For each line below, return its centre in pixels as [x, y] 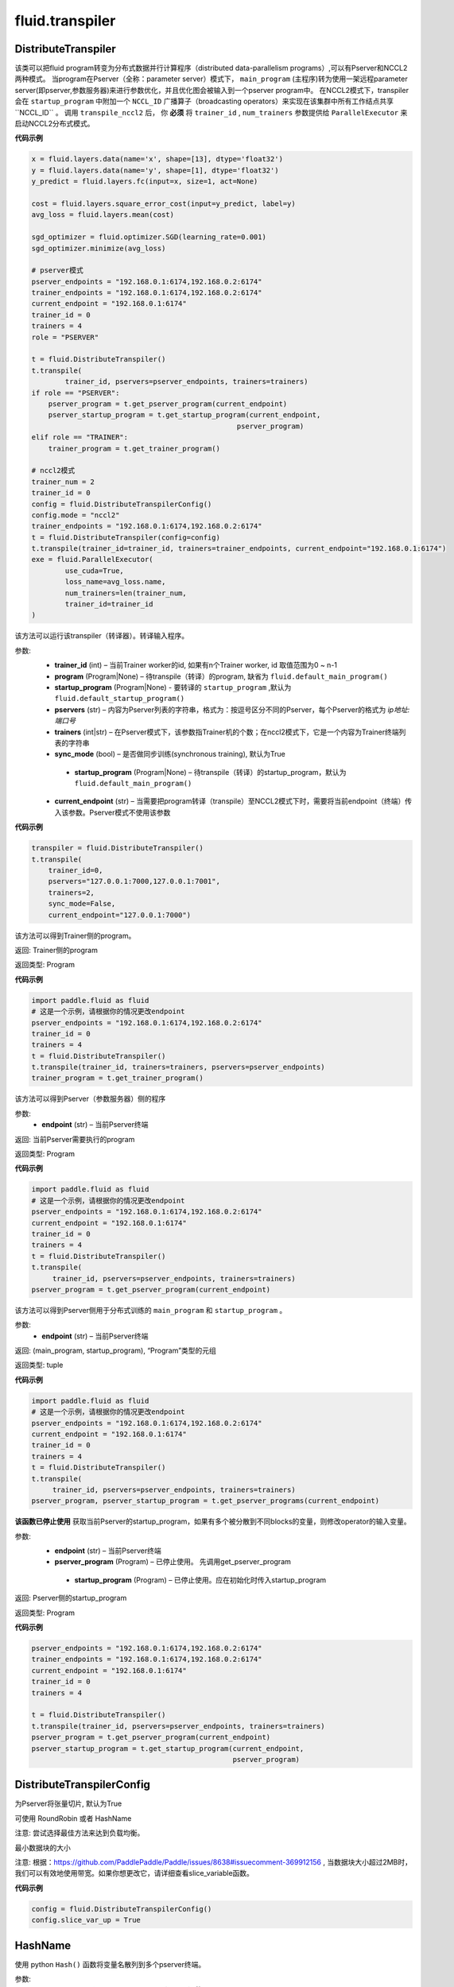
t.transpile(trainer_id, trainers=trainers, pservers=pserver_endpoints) [178, 1067]
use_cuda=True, [95, 571]
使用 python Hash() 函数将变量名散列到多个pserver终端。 [110, 1964]
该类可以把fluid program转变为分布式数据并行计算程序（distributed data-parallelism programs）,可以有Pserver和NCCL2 [211, 68]
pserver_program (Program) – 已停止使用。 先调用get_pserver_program [173, 1562]
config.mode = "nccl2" [76, 515]
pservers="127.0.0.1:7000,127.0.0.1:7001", [134, 881]
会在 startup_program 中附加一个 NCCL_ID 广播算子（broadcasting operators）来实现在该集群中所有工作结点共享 [204, 101]
